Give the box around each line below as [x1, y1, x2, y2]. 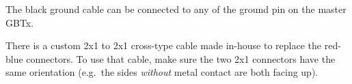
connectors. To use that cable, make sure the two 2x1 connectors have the [26, 51, 336, 66]
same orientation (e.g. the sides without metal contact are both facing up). [5, 65, 319, 79]
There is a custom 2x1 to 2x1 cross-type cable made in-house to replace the [5, 38, 322, 53]
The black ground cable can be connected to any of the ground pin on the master [5, 2, 347, 16]
